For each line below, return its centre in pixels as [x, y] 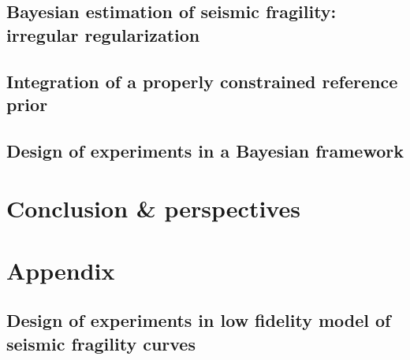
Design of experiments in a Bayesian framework [205, 150]
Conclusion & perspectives [153, 208]
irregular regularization [103, 34]
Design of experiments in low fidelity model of [199, 320]
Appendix [61, 270]
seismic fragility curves [101, 343]
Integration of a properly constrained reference [202, 81]
